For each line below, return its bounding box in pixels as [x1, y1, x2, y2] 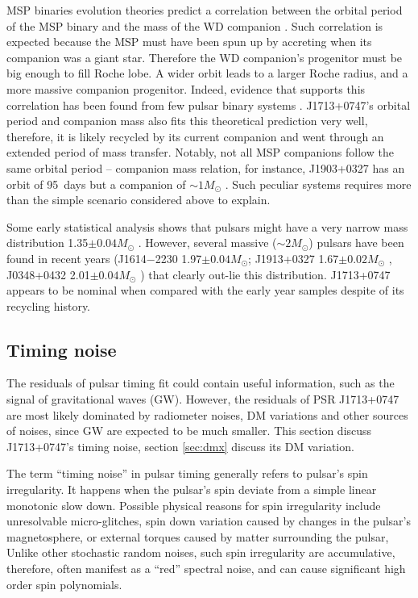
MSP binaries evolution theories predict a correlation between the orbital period [6, 2, 403, 18]
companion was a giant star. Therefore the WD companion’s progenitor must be [6, 48, 403, 65]
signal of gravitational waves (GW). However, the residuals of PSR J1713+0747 [6, 391, 399, 408]
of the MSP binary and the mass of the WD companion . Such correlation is [6, 17, 383, 34]
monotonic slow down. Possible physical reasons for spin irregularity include [6, 496, 381, 513]
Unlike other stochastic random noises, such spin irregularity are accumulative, [6, 544, 395, 561]
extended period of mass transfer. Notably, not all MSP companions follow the [6, 144, 394, 161]
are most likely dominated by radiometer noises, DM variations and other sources [6, 406, 408, 423]
